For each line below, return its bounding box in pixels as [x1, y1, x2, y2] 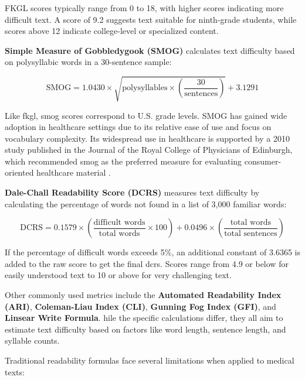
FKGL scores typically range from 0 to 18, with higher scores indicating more [5, 2, 284, 13]
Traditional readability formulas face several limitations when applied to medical [5, 354, 294, 367]
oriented [5, 166, 34, 179]
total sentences [224, 229, 277, 238]
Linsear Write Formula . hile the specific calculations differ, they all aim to [5, 311, 283, 324]
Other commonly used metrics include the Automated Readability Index [5, 289, 282, 301]
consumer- [244, 155, 282, 167]
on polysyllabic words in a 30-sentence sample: [5, 56, 172, 68]
